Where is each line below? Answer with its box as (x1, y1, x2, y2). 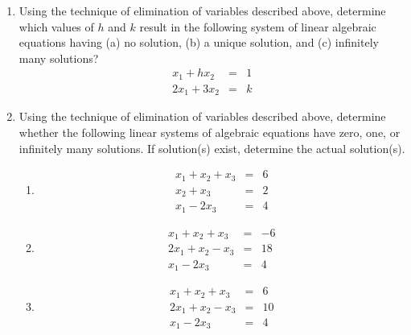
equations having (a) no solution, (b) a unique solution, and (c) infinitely (18, 34, 379, 51)
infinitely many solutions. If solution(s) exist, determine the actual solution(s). (18, 139, 405, 156)
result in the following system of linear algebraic (139, 18, 376, 35)
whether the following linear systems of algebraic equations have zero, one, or (18, 123, 401, 140)
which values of (18, 18, 94, 35)
